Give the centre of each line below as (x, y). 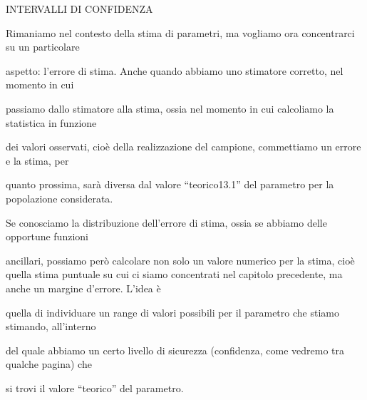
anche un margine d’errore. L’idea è (83, 288)
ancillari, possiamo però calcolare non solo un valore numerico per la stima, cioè (180, 260)
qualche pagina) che (49, 364)
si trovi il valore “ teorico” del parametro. (95, 388)
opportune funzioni (47, 236)
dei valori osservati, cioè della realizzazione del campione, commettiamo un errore (183, 147)
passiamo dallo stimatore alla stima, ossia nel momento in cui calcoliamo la (170, 108)
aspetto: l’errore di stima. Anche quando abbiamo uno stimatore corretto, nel (175, 70)
